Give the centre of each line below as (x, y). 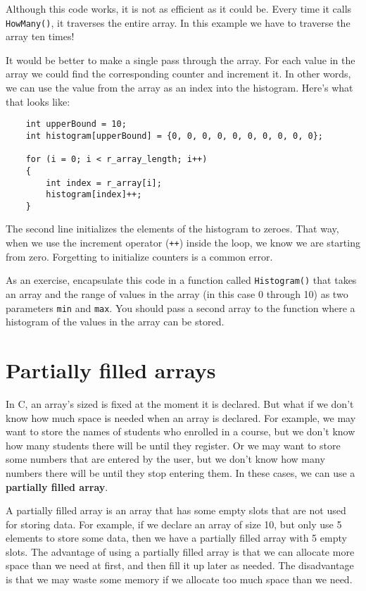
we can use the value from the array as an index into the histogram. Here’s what (179, 88)
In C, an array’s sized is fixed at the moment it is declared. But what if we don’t (180, 403)
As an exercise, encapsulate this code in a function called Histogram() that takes (181, 280)
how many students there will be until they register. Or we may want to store (173, 445)
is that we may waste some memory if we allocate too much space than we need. (179, 579)
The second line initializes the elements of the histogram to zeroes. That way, (172, 229)
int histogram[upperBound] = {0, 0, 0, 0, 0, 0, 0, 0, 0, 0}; (175, 136)
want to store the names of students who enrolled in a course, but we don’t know (181, 431)
